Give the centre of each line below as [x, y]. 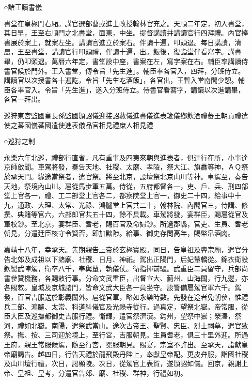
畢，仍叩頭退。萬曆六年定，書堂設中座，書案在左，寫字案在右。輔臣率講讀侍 [126, 61]
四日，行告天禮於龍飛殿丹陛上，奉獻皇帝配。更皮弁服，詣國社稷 [146, 354]
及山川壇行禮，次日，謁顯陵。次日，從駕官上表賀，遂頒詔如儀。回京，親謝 [123, 363]
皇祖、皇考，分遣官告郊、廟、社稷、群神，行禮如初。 [102, 373]
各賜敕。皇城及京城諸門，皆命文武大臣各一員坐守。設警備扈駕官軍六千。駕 [123, 287]
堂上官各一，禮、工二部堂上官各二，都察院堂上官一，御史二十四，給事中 [119, 195]
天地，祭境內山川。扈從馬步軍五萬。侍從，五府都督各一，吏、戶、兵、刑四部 [126, 186]
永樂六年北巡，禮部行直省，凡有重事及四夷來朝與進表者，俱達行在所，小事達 [126, 157]
